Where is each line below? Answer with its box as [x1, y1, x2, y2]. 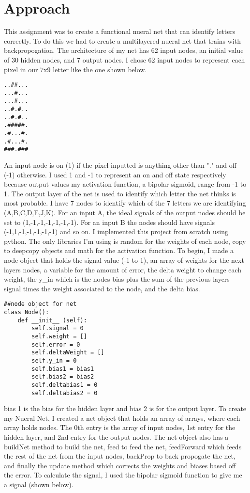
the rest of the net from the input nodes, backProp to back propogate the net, [4, 451, 235, 461]
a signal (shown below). [4, 479, 74, 489]
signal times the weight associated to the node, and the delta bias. [4, 283, 200, 293]
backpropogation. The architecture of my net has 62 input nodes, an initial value [4, 45, 244, 55]
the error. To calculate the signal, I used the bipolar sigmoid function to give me [4, 470, 242, 480]
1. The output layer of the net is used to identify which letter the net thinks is [4, 188, 236, 198]
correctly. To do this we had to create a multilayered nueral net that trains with [4, 35, 241, 46]
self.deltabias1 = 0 [31, 381, 98, 388]
